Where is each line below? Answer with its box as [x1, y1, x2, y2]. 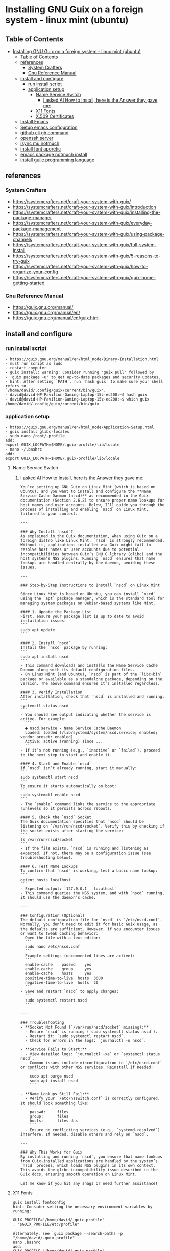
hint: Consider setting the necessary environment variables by [12, 1204, 153, 1209]
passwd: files [30, 1109, 69, 1114]
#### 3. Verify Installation [20, 690, 83, 695]
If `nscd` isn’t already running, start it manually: [20, 765, 137, 771]
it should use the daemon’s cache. [20, 895, 96, 900]
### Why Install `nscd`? [20, 529, 74, 534]
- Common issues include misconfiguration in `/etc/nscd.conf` [25, 1060, 162, 1065]
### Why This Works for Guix [20, 1149, 83, 1155]
